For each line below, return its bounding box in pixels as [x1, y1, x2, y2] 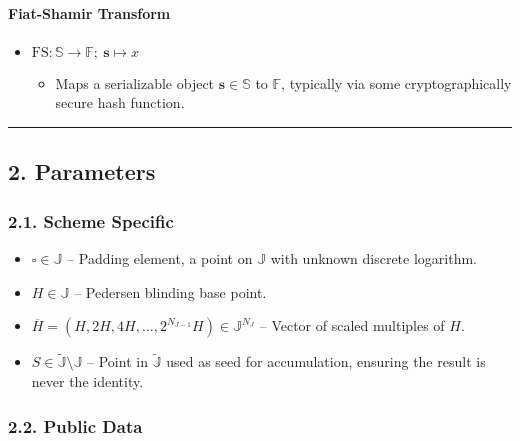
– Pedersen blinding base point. [74, 281, 267, 302]
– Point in [87, 351, 148, 372]
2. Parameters [8, 156, 156, 187]
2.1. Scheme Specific [8, 208, 174, 233]
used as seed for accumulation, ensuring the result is [166, 351, 486, 372]
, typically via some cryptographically [281, 72, 512, 93]
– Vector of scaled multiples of [259, 315, 445, 336]
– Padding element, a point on [67, 247, 253, 268]
